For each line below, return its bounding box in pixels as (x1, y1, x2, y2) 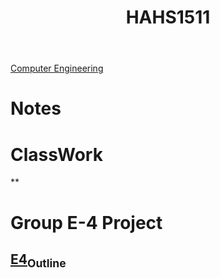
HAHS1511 (125, 6, 211, 29)
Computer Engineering (10, 62, 104, 75)
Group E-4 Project (10, 211, 163, 234)
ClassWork (10, 143, 103, 166)
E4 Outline (10, 251, 67, 271)
